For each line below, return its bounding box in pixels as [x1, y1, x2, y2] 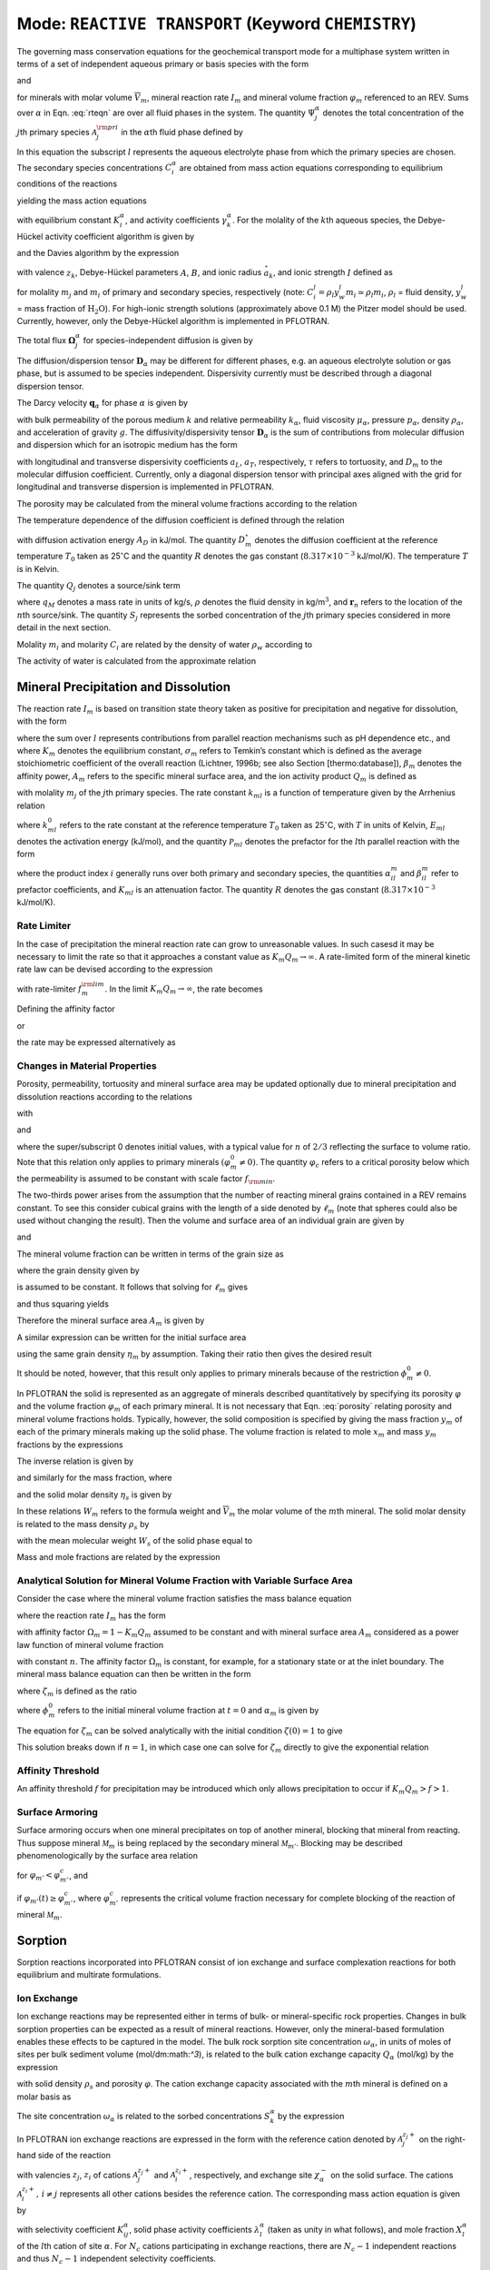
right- [445, 2134, 466, 2145]
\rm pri [96, 123, 118, 132]
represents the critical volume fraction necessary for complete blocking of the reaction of [121, 1893, 456, 1904]
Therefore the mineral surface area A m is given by [16, 1315, 205, 1328]
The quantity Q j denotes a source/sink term [16, 580, 181, 593]
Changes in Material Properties [16, 1059, 158, 1071]
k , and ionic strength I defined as [269, 267, 394, 281]
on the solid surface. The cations [329, 2169, 454, 2180]
